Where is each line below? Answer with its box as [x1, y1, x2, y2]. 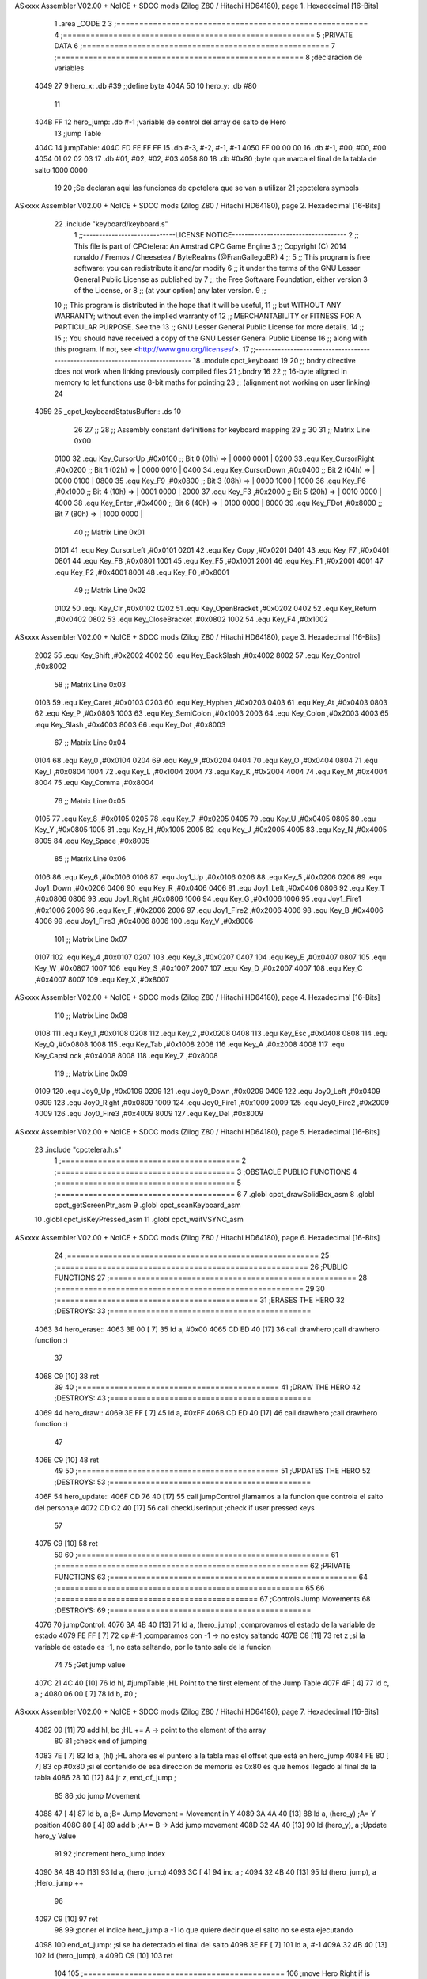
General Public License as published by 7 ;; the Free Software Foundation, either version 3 [74, 274, 368, 284]
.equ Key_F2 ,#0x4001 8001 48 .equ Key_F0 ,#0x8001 [54, 567, 229, 577]
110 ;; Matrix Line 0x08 [54, 1010, 128, 1020]
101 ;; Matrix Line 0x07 [54, 934, 127, 944]
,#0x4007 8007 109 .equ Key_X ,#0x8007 [34, 974, 170, 984]
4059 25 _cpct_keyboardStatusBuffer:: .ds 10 [34, 407, 182, 416]
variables [54, 63, 85, 73]
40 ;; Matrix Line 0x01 [74, 527, 145, 537]
